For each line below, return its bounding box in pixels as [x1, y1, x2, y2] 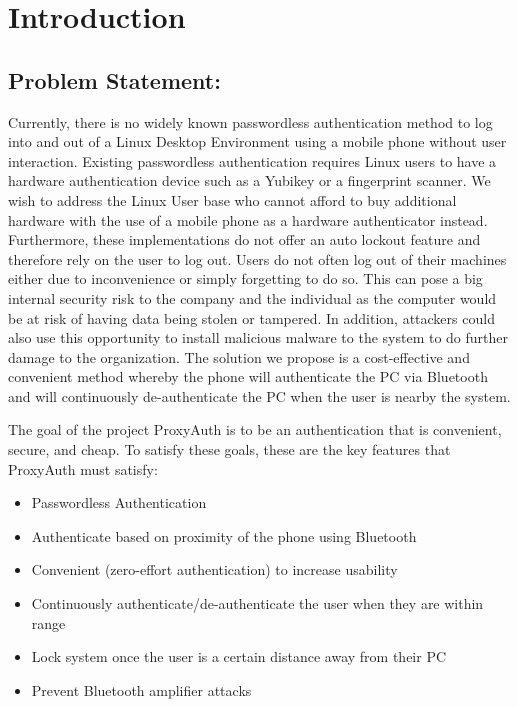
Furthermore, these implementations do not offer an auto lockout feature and [8, 229, 481, 250]
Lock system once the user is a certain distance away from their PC [31, 646, 447, 667]
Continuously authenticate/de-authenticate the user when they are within [31, 593, 484, 614]
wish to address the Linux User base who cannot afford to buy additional [8, 189, 457, 210]
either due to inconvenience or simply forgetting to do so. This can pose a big [8, 268, 483, 289]
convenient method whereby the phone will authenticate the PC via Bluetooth [8, 366, 488, 387]
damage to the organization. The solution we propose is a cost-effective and [8, 346, 470, 367]
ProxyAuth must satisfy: [8, 458, 158, 479]
